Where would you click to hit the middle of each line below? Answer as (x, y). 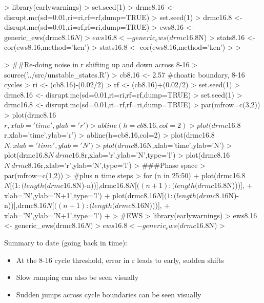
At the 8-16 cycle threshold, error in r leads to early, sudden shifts (120, 260)
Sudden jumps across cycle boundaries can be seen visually (109, 294)
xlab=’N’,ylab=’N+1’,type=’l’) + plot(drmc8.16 (80, 195)
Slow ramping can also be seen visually (77, 277)
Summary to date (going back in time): (66, 243)
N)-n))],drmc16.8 (103, 185)
